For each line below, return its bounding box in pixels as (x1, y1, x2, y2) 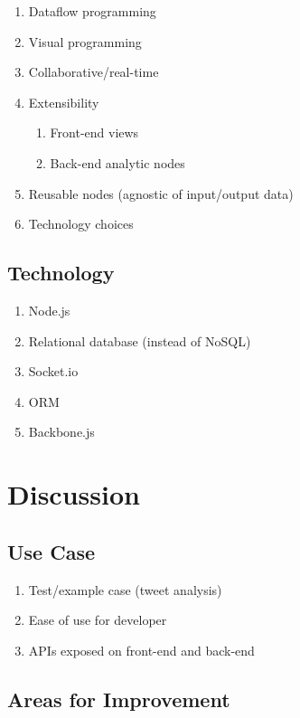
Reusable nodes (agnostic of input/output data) (28, 184, 294, 203)
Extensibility (28, 92, 99, 111)
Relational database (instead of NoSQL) (28, 331, 251, 350)
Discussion (7, 476, 140, 513)
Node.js (28, 300, 70, 319)
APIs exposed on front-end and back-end (28, 640, 255, 659)
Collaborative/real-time (28, 62, 159, 81)
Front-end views (50, 123, 139, 142)
